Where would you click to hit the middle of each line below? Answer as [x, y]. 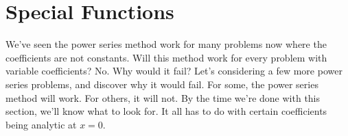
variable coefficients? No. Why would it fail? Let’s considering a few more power [174, 71]
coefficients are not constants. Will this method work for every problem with [166, 57]
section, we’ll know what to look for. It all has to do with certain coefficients [166, 111]
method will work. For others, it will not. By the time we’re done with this [163, 97]
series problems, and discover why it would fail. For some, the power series [162, 84]
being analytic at [41, 124]
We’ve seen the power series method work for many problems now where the [166, 44]
